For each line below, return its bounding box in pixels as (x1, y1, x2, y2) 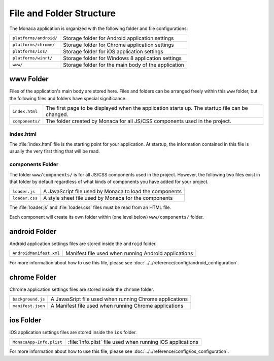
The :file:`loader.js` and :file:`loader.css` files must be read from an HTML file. (9, 204, 172, 210)
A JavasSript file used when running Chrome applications (50, 295, 188, 303)
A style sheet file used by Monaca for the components (43, 195, 173, 202)
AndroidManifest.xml (12, 251, 60, 256)
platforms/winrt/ (12, 55, 53, 61)
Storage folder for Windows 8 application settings (63, 54, 182, 62)
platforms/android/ (12, 36, 58, 41)
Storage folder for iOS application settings (63, 48, 163, 55)
